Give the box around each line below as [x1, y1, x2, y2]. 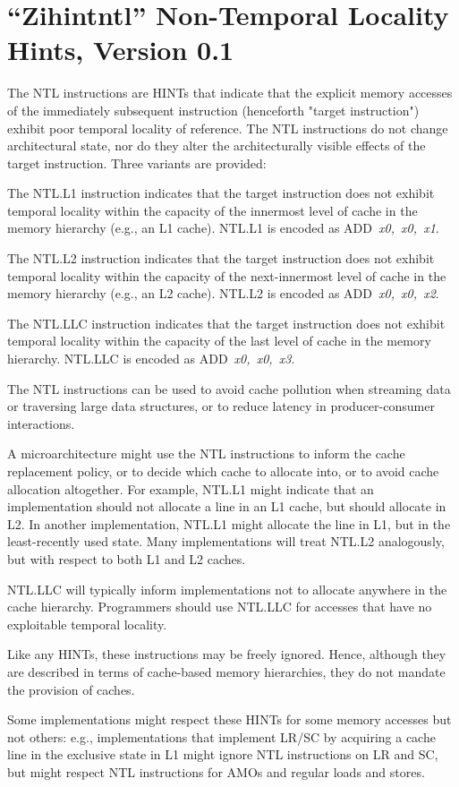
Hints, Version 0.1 [7, 31, 234, 68]
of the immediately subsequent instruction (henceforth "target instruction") [7, 100, 420, 119]
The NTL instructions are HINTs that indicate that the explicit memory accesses [7, 83, 453, 102]
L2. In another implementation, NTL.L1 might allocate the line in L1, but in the [7, 514, 451, 533]
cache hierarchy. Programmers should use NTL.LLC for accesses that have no [7, 597, 432, 616]
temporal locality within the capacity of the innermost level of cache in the [7, 201, 418, 219]
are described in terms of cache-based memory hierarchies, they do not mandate [7, 662, 446, 680]
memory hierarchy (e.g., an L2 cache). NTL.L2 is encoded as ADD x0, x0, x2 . [7, 284, 439, 303]
